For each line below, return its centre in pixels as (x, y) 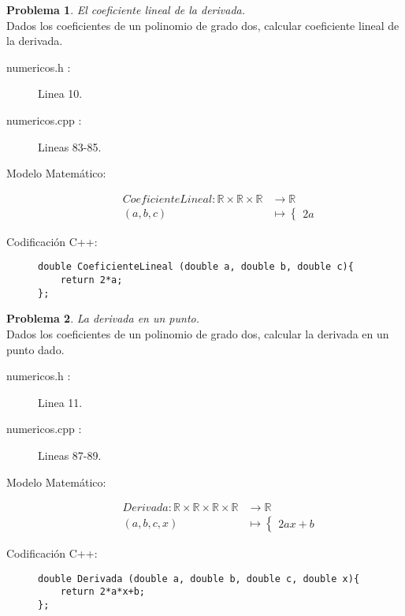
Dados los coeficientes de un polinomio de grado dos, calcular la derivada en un (198, 333)
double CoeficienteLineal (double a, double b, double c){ (196, 267)
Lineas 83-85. (70, 146)
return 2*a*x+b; (103, 592)
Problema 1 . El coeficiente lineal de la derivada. (126, 9)
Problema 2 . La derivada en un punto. (103, 318)
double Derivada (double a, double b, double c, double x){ (199, 579)
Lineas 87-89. (70, 455)
